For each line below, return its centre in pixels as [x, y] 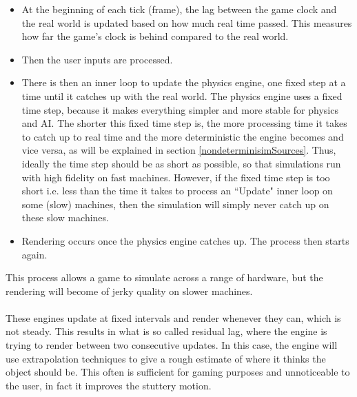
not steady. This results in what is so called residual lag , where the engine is [166, 331]
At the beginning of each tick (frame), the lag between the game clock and [179, 9]
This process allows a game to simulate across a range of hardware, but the [164, 277]
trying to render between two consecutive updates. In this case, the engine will [172, 345]
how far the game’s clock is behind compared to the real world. [155, 36]
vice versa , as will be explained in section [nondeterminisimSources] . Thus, [179, 150]
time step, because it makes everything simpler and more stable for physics [180, 109]
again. [34, 254]
